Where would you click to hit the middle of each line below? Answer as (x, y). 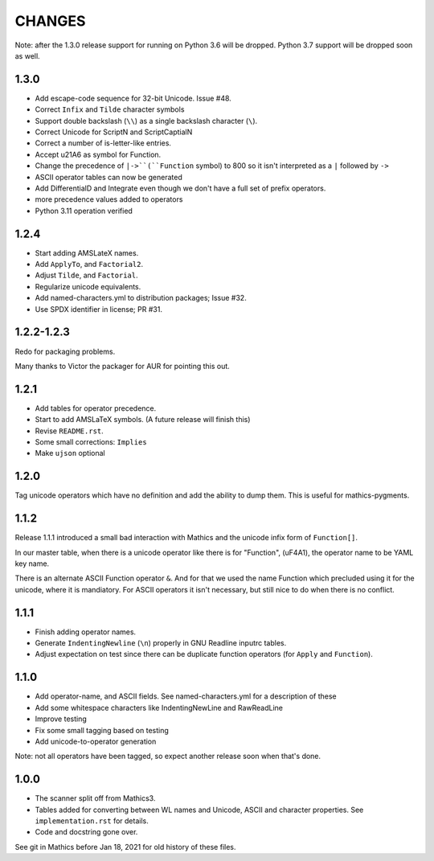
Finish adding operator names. (86, 632)
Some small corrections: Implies (91, 441)
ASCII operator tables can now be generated (108, 177)
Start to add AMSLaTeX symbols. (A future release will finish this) (143, 420)
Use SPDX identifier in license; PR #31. (98, 309)
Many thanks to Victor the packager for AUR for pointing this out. (123, 366)
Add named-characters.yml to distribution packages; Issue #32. (141, 298)
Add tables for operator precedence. (96, 408)
